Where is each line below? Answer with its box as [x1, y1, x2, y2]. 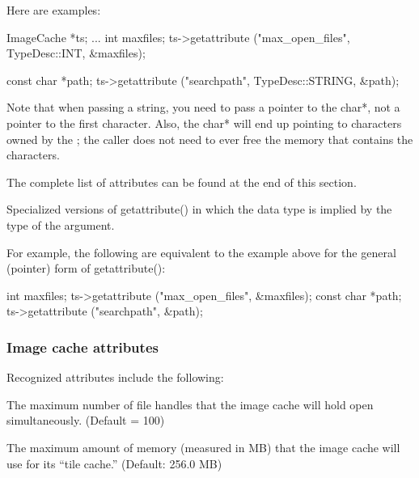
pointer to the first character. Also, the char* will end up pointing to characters [6, 114, 402, 131]
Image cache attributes [6, 336, 159, 357]
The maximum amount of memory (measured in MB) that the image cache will [6, 438, 400, 455]
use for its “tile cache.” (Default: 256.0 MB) [6, 455, 222, 472]
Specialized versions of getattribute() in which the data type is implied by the [6, 201, 392, 218]
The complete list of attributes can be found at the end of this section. [6, 173, 357, 190]
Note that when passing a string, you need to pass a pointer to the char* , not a [6, 99, 400, 116]
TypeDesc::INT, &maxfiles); [6, 44, 146, 61]
